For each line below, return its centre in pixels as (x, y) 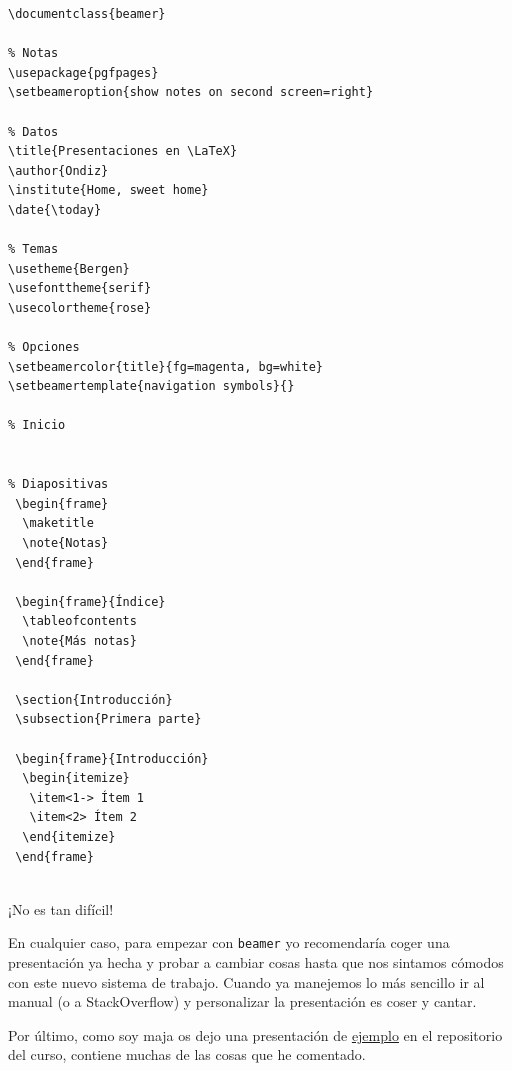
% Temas (33, 249)
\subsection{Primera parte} (108, 719)
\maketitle (58, 523)
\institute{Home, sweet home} (108, 190)
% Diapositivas (58, 484)
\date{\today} (55, 209)
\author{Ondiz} (58, 170)
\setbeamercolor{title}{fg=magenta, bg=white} (165, 366)
